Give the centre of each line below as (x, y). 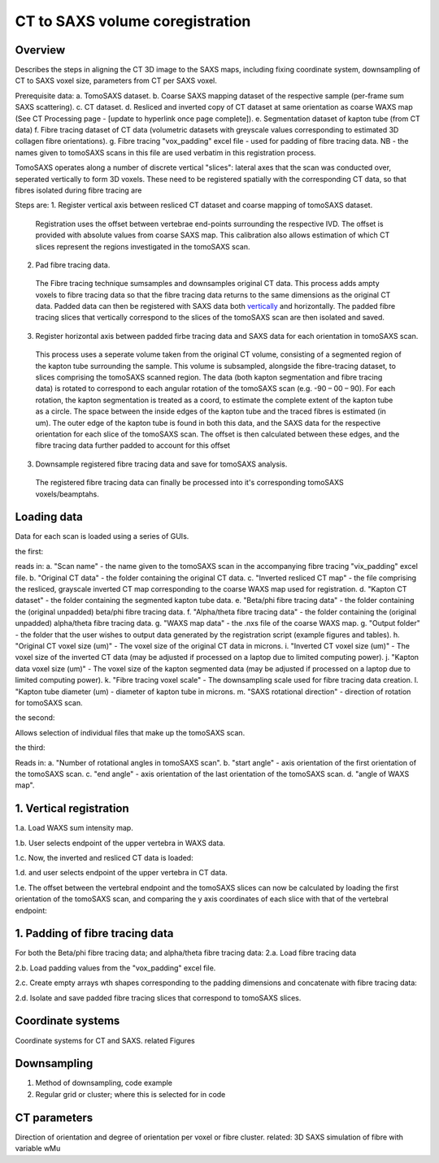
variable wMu (38, 1148)
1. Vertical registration (72, 809)
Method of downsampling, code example (104, 1083)
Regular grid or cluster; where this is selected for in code (130, 1094)
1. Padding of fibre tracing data (94, 933)
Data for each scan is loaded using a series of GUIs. (102, 536)
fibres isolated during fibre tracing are (78, 190)
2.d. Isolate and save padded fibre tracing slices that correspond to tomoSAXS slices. (158, 998)
